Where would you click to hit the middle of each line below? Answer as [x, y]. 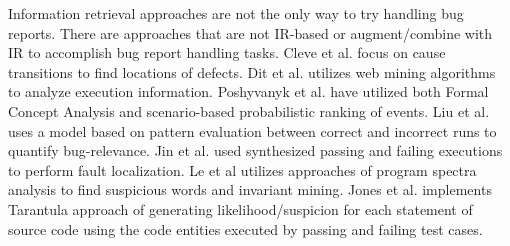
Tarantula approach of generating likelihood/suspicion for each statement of [240, 208]
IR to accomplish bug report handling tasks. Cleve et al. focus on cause [227, 52]
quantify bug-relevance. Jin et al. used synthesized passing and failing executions [255, 150]
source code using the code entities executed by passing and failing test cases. [245, 228]
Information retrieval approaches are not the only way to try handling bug [236, 13]
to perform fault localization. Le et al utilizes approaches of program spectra [242, 169]
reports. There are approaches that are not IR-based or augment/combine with [250, 32]
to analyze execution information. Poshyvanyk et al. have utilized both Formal [248, 91]
